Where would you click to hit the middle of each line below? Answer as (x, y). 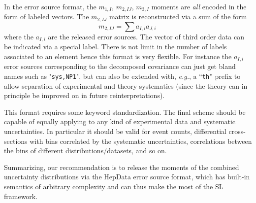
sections (16, 141)
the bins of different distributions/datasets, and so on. (85, 151)
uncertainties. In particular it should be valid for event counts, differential (115, 131)
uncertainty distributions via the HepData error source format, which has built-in (127, 177)
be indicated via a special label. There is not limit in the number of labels (115, 47)
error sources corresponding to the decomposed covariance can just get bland (120, 66)
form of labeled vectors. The (47, 17)
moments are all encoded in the (199, 6)
